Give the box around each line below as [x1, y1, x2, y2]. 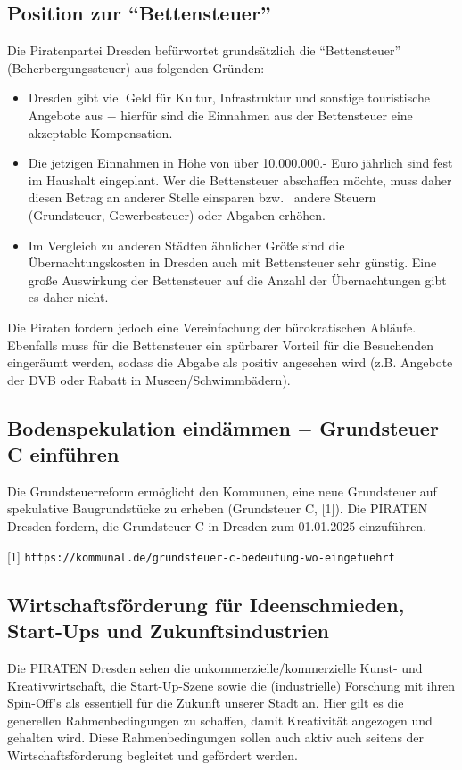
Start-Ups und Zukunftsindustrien [7, 617, 329, 644]
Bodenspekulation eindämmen [7, 414, 291, 441]
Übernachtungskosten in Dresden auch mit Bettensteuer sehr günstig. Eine [28, 253, 437, 272]
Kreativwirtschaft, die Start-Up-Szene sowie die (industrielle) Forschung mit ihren [7, 676, 456, 694]
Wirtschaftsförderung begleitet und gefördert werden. [7, 745, 298, 764]
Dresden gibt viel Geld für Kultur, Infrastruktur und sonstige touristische [28, 88, 431, 107]
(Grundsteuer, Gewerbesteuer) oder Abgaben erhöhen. [28, 205, 326, 224]
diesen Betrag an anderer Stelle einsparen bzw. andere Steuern [28, 188, 376, 207]
